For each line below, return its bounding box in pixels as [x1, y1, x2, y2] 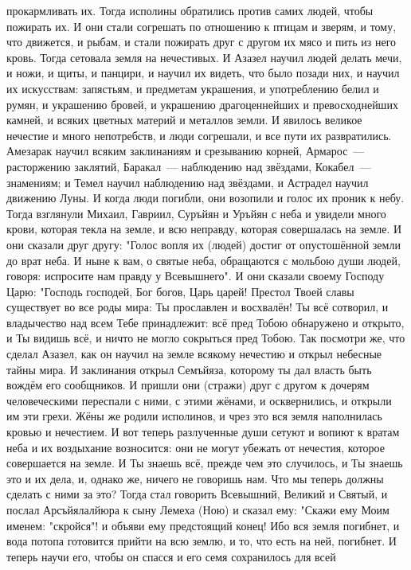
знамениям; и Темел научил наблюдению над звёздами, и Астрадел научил [6, 174, 369, 190]
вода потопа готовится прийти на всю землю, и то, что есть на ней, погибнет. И [6, 533, 397, 549]
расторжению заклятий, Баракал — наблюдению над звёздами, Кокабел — [6, 158, 371, 174]
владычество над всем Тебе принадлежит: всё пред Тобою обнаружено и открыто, [6, 314, 405, 330]
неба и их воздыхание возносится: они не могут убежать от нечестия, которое [6, 439, 385, 455]
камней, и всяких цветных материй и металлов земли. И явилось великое [6, 111, 362, 128]
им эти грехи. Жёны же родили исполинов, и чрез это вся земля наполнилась [6, 408, 382, 424]
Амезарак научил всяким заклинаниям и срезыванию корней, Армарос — [6, 142, 365, 159]
